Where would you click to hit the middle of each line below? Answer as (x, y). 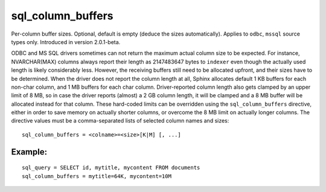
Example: (29, 152)
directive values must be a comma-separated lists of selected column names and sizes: (120, 121)
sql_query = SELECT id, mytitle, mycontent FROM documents (111, 168)
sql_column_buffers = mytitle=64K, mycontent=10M (97, 176)
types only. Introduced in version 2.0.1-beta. (66, 42)
